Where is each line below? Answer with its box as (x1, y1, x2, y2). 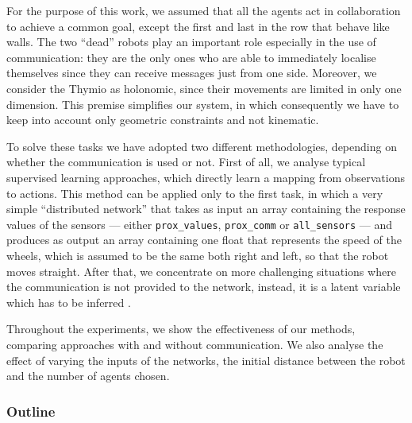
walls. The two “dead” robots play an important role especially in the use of (6, 33, 376, 50)
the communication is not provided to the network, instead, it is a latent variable (6, 278, 401, 295)
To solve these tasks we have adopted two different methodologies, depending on (6, 138, 397, 154)
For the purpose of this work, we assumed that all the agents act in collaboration (6, 2, 401, 18)
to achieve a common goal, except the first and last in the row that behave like (6, 17, 390, 34)
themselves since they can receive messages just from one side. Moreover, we (6, 64, 377, 81)
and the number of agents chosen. (6, 367, 170, 384)
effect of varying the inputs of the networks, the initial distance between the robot (6, 351, 406, 368)
